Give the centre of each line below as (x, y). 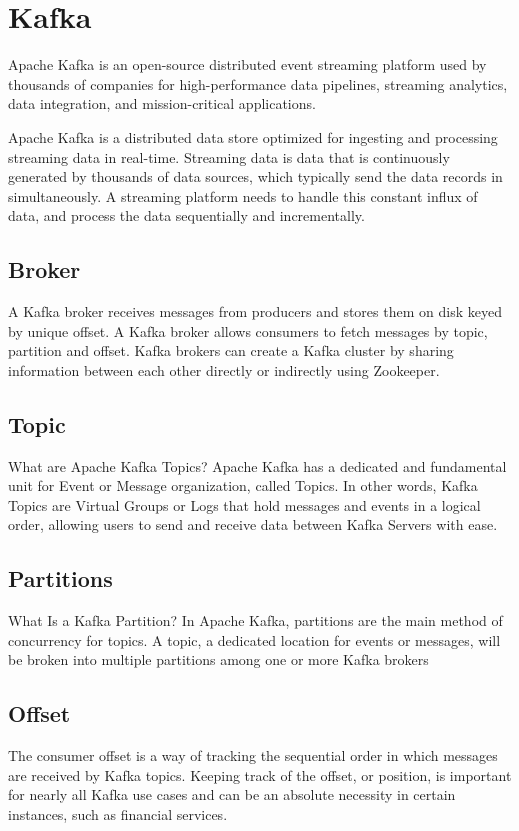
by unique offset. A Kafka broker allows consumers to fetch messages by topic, (248, 330)
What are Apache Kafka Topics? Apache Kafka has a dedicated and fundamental (257, 465)
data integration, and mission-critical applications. (162, 103)
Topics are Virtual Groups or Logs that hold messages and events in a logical (244, 504)
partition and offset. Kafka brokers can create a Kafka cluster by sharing (231, 350)
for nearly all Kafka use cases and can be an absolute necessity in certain (232, 794)
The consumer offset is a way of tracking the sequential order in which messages (253, 755)
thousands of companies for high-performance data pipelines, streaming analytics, (258, 83)
